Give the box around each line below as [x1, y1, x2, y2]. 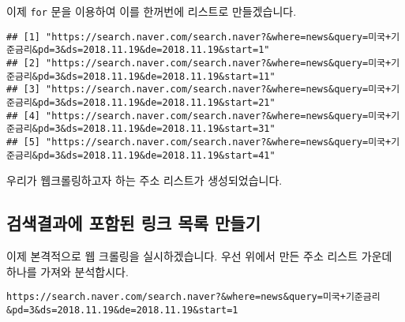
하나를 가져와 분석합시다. [6, 263, 129, 279]
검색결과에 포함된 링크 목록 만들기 [6, 211, 261, 235]
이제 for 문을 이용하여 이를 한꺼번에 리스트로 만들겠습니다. [6, 3, 297, 19]
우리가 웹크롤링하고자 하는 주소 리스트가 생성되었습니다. [6, 172, 283, 189]
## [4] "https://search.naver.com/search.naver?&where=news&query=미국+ [6, 110, 392, 122]
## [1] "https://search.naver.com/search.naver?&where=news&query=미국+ [6, 31, 392, 43]
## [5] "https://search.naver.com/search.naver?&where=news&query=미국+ [6, 136, 392, 148]
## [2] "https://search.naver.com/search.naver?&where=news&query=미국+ [6, 57, 392, 69]
